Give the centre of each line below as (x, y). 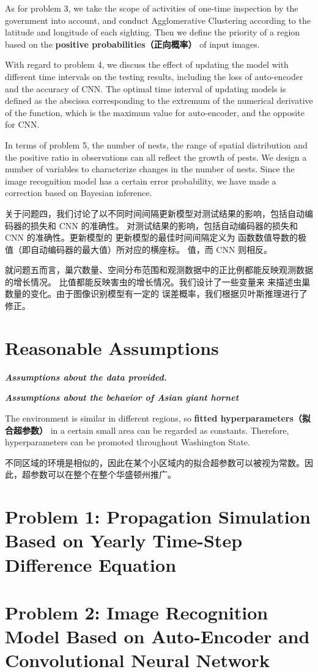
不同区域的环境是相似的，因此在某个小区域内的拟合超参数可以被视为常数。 (155, 462)
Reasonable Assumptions (112, 347)
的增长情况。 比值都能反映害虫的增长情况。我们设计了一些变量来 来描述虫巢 (158, 281)
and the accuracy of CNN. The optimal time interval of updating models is (146, 88)
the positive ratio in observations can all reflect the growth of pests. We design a (156, 157)
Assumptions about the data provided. (86, 377)
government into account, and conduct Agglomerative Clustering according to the (158, 20)
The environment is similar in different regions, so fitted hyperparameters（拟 (158, 418)
